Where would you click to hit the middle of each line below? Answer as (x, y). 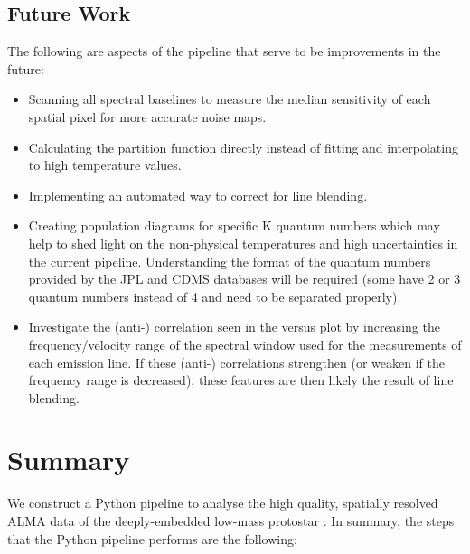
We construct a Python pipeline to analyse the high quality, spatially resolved (223, 503)
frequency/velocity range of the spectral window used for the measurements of (245, 344)
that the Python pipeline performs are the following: (152, 538)
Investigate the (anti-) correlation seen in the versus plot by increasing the (234, 327)
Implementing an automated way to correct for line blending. (198, 195)
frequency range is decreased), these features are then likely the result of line (241, 380)
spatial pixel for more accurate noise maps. (147, 116)
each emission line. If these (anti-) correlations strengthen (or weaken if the (236, 362)
